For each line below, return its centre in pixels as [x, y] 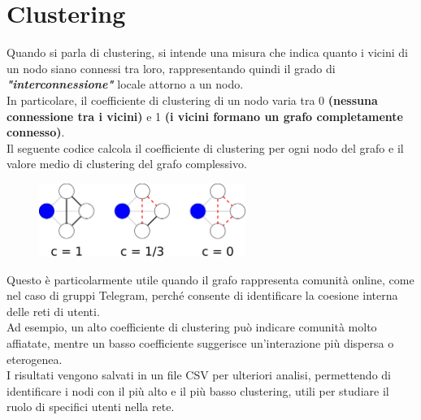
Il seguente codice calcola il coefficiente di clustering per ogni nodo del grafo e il [205, 147]
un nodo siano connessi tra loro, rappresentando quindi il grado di [171, 68]
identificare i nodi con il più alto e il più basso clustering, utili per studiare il [198, 390]
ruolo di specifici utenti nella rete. [91, 407]
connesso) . [36, 132]
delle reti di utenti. [53, 311]
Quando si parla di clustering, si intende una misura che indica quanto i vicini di [207, 52]
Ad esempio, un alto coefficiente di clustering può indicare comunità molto [192, 327]
